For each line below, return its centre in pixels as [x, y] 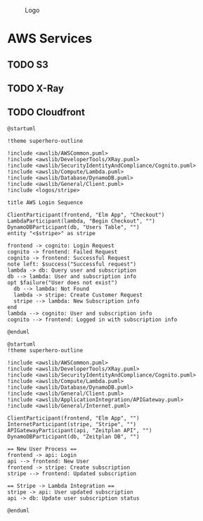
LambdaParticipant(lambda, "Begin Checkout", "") [81, 221]
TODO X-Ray [36, 88]
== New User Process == [42, 449]
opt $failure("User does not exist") [63, 282]
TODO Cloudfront [46, 112]
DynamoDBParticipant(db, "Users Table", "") [73, 227]
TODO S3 [28, 64]
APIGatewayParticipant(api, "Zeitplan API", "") [80, 430]
